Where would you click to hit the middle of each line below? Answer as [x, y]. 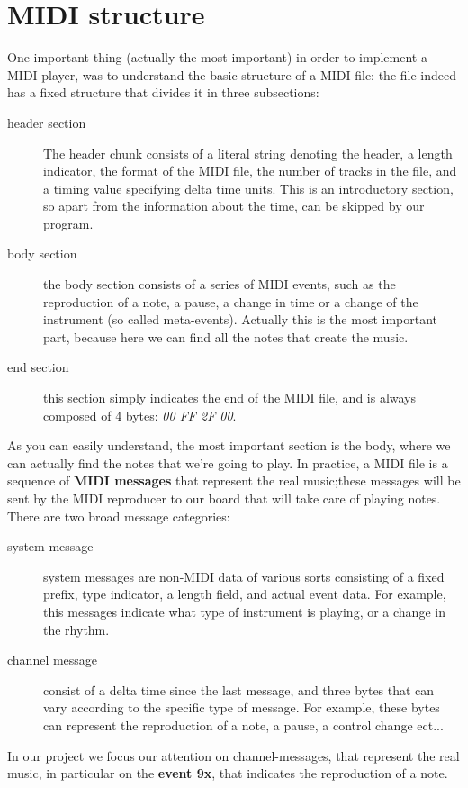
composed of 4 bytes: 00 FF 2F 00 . [140, 415]
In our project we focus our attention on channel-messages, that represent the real [234, 755]
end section [38, 367]
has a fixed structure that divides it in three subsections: [163, 92]
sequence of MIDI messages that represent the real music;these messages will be [234, 480]
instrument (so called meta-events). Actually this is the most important [241, 319]
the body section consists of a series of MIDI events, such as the [220, 284]
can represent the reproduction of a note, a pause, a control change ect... [243, 725]
